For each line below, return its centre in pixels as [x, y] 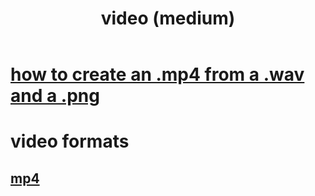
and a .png [55, 96]
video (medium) [168, 18]
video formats [70, 141]
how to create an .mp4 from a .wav [157, 74]
